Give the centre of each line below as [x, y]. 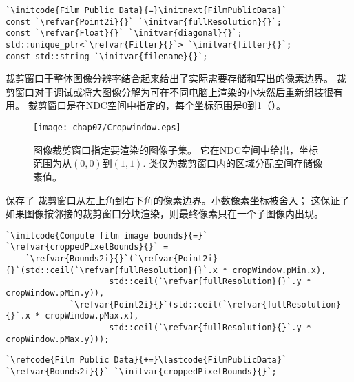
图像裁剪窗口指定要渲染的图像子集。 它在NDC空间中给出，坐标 [176, 149]
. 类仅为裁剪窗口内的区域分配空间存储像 [232, 163]
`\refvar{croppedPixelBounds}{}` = [87, 247]
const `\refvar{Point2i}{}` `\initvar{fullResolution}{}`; [144, 22]
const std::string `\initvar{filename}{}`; [107, 56]
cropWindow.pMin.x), [279, 270]
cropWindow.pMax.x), [92, 316]
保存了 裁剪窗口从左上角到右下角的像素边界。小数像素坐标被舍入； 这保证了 [178, 200]
